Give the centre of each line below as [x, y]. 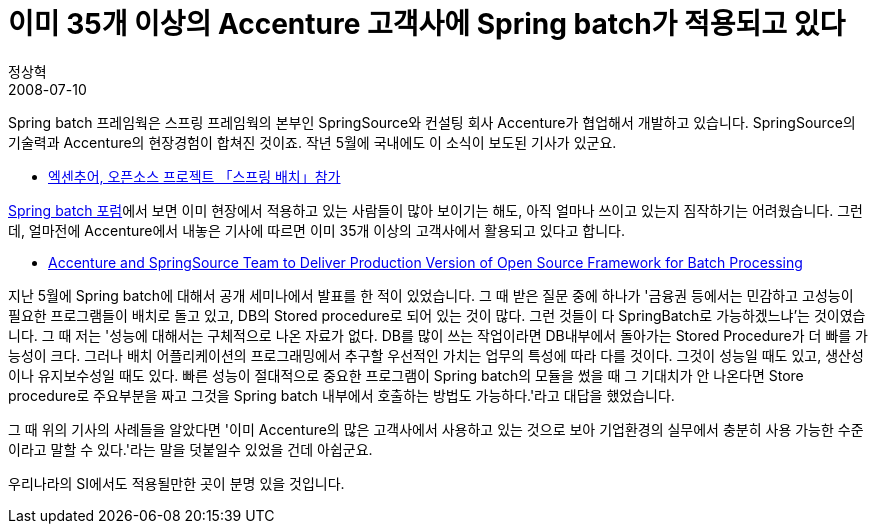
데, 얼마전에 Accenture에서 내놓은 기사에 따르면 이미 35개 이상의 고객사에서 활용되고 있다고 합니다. [316, 230]
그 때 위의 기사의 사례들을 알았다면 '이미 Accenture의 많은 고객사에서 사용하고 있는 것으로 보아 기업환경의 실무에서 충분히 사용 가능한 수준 [436, 429]
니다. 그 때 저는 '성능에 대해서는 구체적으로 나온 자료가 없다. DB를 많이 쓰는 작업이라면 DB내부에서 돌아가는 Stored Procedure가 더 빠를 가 [438, 335]
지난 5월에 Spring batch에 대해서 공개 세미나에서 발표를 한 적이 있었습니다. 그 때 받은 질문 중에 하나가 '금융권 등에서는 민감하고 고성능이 [431, 295]
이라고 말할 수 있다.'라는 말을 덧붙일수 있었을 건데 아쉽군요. [190, 449]
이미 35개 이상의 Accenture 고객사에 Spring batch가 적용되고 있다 [427, 24]
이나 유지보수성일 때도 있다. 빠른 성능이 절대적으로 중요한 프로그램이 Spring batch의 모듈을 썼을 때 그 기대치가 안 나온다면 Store [406, 375]
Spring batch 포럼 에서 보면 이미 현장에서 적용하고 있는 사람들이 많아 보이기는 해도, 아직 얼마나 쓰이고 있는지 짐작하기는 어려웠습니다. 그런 [435, 210]
